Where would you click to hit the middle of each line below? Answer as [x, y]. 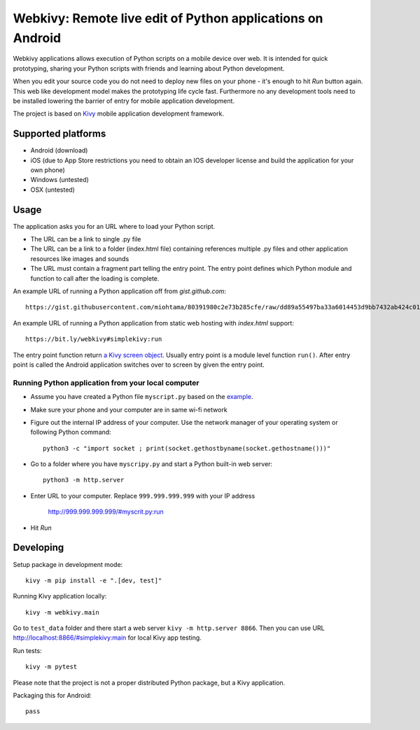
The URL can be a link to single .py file [86, 239]
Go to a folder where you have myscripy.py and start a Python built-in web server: [152, 464]
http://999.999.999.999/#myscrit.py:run [106, 512]
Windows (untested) [59, 180]
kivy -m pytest [51, 667]
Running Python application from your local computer [106, 383]
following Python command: [71, 432]
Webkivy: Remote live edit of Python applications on [168, 18]
